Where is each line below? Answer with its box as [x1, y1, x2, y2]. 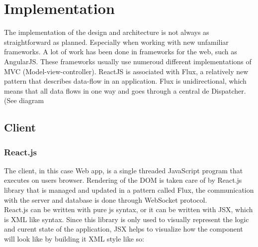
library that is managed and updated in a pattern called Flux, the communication [4, 185, 254, 195]
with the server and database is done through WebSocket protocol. [4, 194, 207, 205]
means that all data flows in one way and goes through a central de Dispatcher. [4, 85, 246, 96]
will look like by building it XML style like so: [4, 234, 144, 244]
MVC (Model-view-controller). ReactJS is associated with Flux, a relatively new [4, 66, 249, 76]
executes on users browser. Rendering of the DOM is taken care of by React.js [4, 175, 242, 185]
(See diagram [4, 95, 44, 106]
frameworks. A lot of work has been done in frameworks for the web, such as [4, 46, 237, 57]
